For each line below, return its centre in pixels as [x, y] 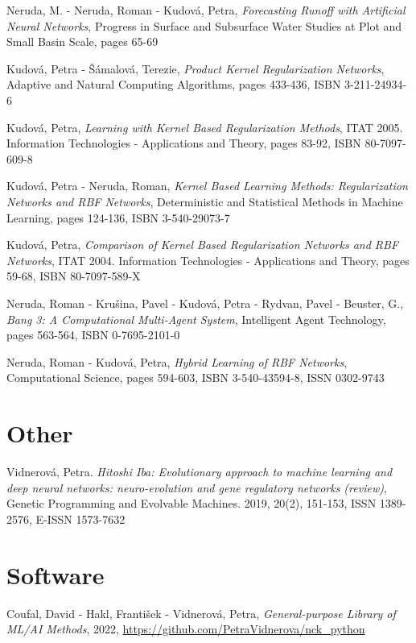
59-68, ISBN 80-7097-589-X [74, 276]
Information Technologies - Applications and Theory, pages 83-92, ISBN [184, 143]
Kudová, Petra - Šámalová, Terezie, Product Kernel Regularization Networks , [196, 68]
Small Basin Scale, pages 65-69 [82, 41]
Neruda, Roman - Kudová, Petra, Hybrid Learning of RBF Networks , [177, 361]
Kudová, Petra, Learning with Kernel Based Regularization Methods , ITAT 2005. [205, 127]
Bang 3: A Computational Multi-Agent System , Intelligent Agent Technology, [196, 319]
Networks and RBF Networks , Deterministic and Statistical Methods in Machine [205, 201]
